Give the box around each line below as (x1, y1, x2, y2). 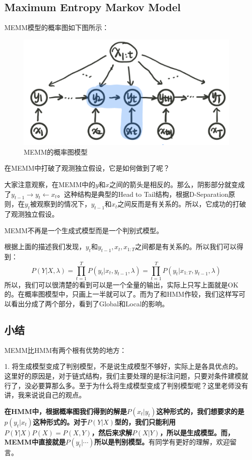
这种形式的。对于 (32, 416, 87, 427)
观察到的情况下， (37, 199, 91, 209)
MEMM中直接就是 (4, 437, 66, 447)
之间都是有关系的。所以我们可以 (135, 241, 237, 252)
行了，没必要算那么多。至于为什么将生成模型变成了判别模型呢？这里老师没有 (4, 380, 248, 390)
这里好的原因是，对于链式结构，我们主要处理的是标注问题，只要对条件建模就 (4, 371, 248, 381)
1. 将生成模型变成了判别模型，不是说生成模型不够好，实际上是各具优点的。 (4, 361, 242, 371)
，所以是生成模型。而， (160, 427, 235, 437)
